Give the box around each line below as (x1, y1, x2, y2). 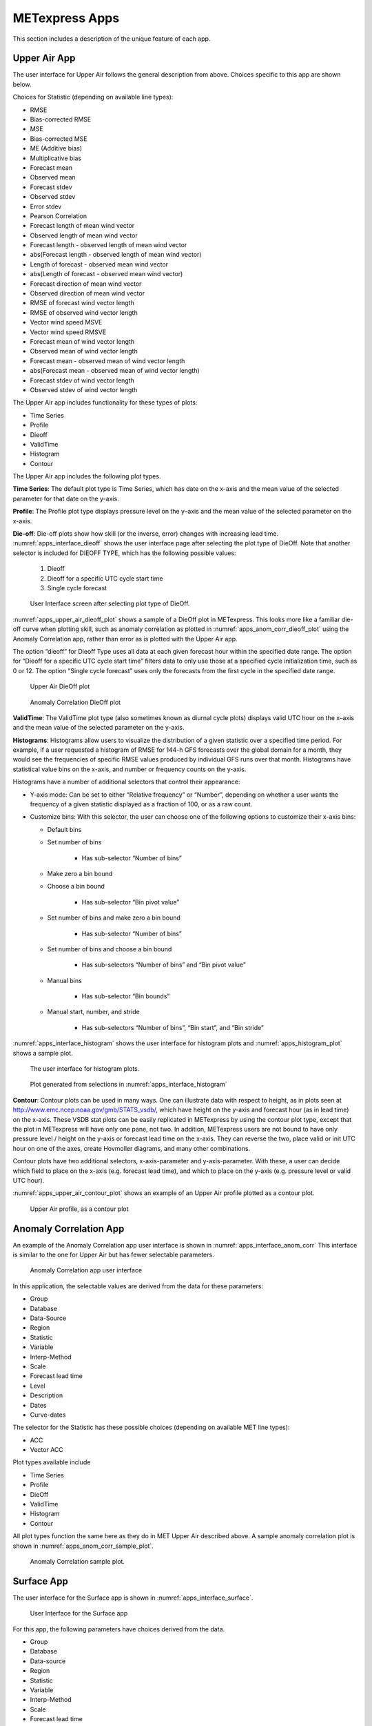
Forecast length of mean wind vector (30, 222, 135, 230)
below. (12, 80, 32, 88)
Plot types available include (12, 1458, 91, 1466)
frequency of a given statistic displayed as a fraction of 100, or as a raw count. (30, 800, 253, 808)
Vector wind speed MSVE (30, 318, 103, 327)
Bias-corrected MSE (30, 135, 87, 143)
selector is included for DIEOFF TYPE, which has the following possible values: (12, 549, 237, 557)
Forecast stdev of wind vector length (30, 376, 134, 385)
